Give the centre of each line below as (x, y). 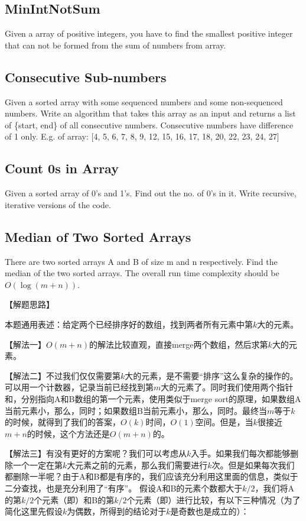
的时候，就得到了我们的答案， (63, 422)
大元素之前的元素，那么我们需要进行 (137, 465)
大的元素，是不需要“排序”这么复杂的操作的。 (211, 375)
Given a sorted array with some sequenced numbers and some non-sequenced (144, 101)
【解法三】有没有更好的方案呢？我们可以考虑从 (96, 453)
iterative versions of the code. (58, 204)
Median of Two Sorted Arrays (98, 236)
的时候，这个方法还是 (68, 433)
